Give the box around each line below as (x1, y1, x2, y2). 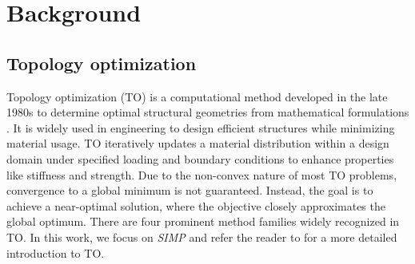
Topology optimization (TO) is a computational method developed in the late (6, 88, 388, 104)
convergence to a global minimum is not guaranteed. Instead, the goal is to (6, 182, 373, 199)
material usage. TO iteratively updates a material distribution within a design (6, 135, 389, 152)
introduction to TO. (6, 244, 105, 261)
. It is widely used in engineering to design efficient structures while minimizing (6, 119, 395, 136)
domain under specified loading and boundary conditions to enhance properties (6, 150, 394, 167)
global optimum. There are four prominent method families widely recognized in (6, 213, 400, 230)
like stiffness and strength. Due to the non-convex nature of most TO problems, (6, 166, 397, 183)
